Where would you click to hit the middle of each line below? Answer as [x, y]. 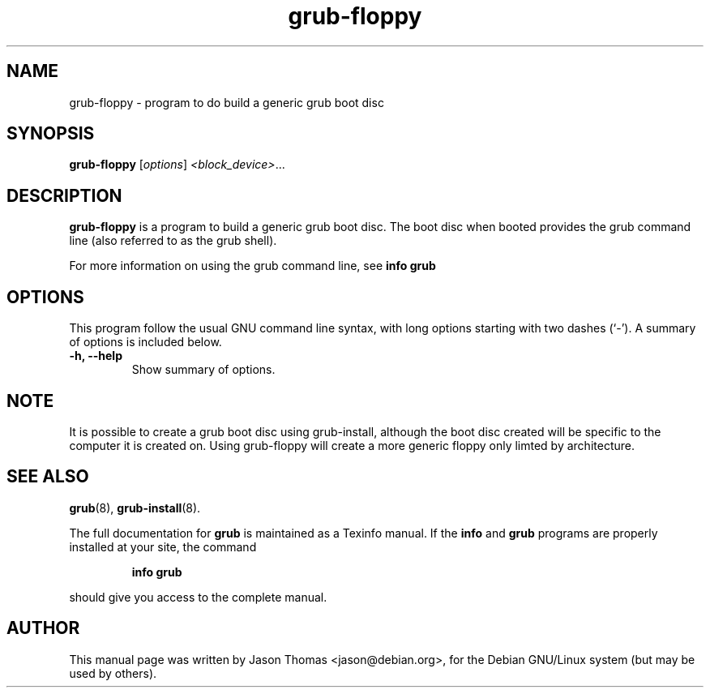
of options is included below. [145, 342]
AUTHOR [43, 628]
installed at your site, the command [163, 546]
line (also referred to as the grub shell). [173, 241]
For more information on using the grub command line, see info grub [252, 266]
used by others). [113, 673]
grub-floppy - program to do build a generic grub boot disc [227, 102]
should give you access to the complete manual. [198, 597]
